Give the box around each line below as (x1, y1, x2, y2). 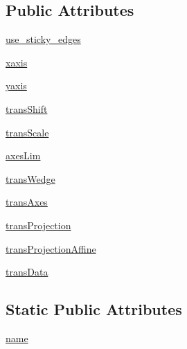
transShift (6, 101, 48, 116)
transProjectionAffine (6, 241, 96, 256)
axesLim (6, 148, 41, 163)
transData (6, 265, 48, 279)
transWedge (6, 171, 55, 186)
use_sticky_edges (6, 32, 81, 46)
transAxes (6, 195, 48, 209)
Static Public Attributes (6, 298, 182, 320)
